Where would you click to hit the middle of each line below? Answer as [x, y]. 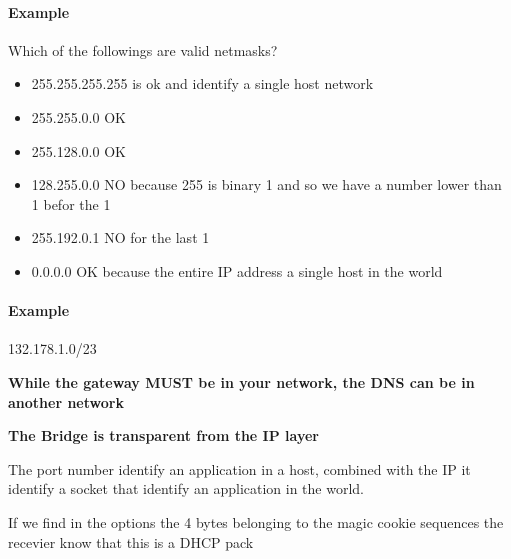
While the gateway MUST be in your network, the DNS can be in [241, 381]
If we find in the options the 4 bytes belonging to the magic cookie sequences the [256, 521]
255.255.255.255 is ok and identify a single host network [202, 83]
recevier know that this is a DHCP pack [131, 541]
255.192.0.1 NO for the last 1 [120, 237]
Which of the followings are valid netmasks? [143, 49]
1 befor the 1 [71, 203]
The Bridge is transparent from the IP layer [163, 435]
